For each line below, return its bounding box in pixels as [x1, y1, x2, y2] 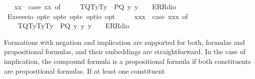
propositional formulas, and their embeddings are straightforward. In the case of [4, 46, 246, 57]
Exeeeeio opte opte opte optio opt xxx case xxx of [7, 11, 188, 21]
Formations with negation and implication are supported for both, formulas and [4, 37, 245, 47]
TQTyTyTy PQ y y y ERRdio [17, 20, 129, 31]
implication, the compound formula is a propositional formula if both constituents [4, 56, 251, 66]
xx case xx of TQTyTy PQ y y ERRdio [14, 1, 176, 11]
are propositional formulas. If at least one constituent [4, 65, 165, 76]
